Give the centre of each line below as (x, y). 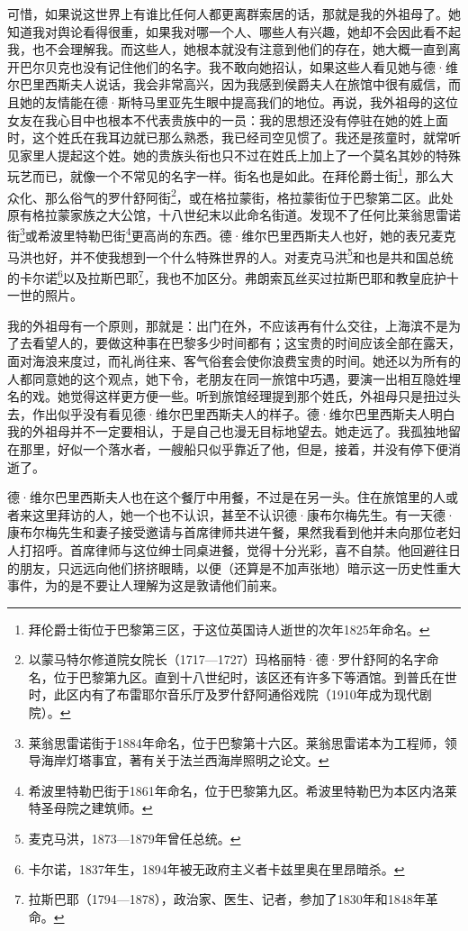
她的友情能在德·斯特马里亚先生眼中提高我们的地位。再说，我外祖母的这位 (238, 101)
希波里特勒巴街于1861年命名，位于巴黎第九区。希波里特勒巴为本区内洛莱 (243, 790)
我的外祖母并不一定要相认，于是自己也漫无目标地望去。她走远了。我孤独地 (228, 431)
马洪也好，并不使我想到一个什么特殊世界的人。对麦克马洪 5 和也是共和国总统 (230, 255)
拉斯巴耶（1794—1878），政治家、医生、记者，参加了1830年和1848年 (227, 899)
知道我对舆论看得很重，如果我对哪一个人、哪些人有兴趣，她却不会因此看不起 (234, 31)
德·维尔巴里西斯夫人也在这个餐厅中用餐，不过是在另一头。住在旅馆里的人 (226, 497)
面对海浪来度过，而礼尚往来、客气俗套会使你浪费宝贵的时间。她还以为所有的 (234, 360)
